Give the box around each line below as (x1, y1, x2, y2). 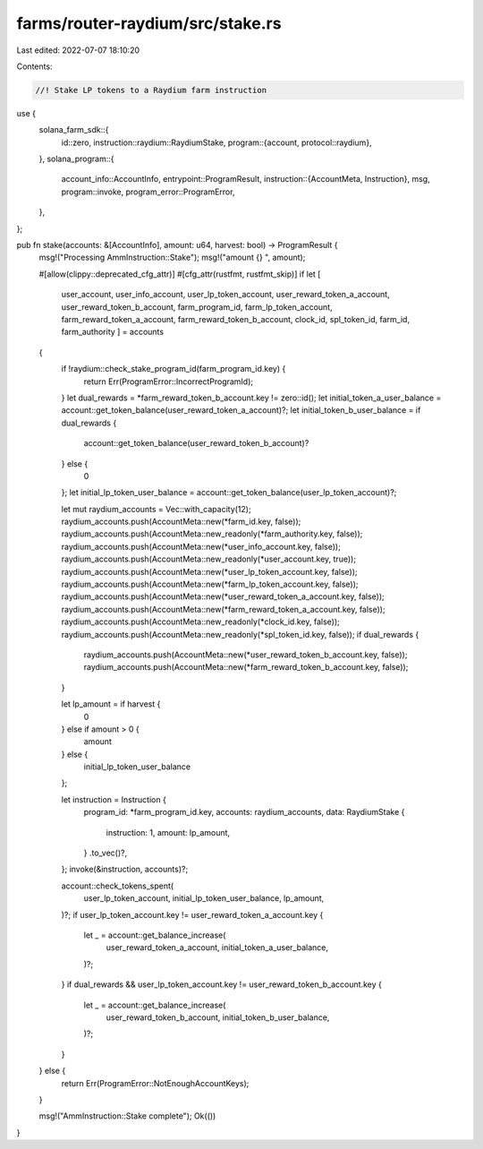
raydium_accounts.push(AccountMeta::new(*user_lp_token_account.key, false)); (61, 566, 358, 577)
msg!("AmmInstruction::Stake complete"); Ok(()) (38, 1110, 216, 1121)
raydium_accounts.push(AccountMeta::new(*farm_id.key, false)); (61, 516, 301, 527)
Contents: (16, 61, 53, 72)
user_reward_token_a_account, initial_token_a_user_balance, (106, 942, 329, 953)
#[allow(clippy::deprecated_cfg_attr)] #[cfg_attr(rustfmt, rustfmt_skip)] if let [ (38, 269, 321, 279)
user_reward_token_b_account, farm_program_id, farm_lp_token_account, (61, 301, 333, 313)
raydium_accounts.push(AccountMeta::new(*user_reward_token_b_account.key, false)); (83, 649, 408, 660)
